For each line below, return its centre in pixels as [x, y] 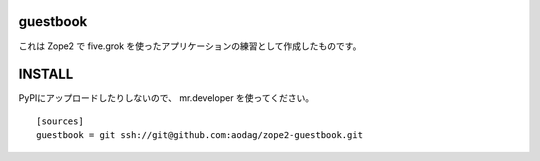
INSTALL [46, 74]
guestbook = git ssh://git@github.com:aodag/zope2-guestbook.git [200, 135]
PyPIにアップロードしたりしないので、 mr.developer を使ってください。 [166, 98]
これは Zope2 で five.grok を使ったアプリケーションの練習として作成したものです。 [190, 46]
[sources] [60, 121]
